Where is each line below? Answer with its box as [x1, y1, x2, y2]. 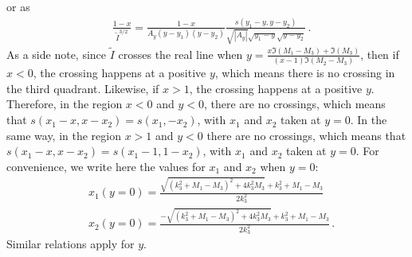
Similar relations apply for [6, 236, 135, 252]
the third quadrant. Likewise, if [6, 80, 159, 96]
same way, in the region [6, 127, 121, 143]
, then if [360, 45, 399, 62]
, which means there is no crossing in [214, 64, 395, 81]
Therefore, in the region [6, 95, 123, 112]
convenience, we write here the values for [6, 158, 206, 174]
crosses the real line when [118, 45, 243, 62]
